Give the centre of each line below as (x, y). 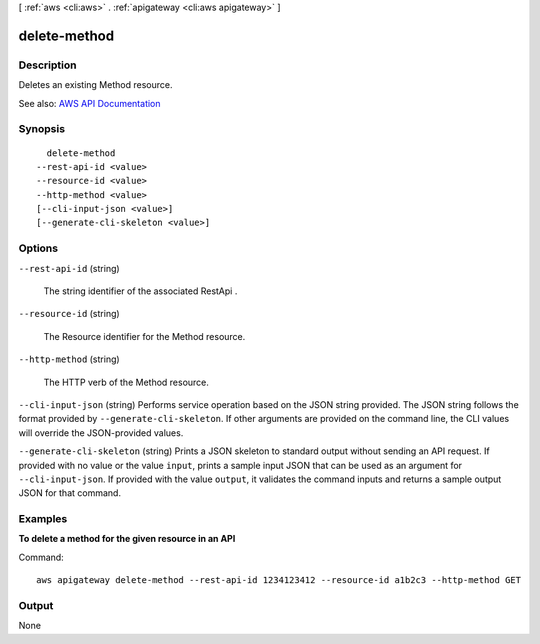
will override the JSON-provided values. (101, 432)
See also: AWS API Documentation (89, 103)
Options (38, 248)
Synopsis (41, 129)
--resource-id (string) (69, 314)
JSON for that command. (70, 493)
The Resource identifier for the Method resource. (144, 336)
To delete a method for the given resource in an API (127, 539)
